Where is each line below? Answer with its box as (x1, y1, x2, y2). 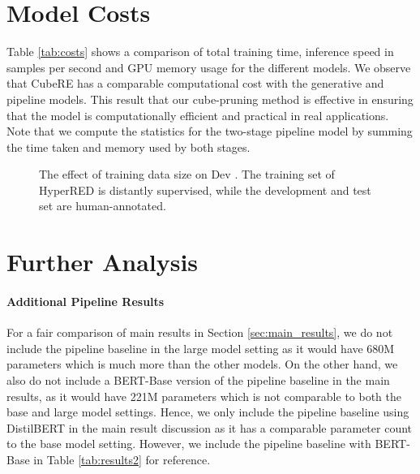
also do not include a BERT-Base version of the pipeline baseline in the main (6, 372, 390, 389)
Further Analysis (6, 245, 199, 278)
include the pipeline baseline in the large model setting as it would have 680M (6, 339, 395, 356)
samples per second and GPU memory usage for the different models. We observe (6, 58, 411, 75)
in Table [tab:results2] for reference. (33, 450, 211, 468)
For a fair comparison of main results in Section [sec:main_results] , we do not (6, 324, 393, 341)
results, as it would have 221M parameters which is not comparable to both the (6, 387, 402, 404)
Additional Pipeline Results (6, 293, 165, 310)
